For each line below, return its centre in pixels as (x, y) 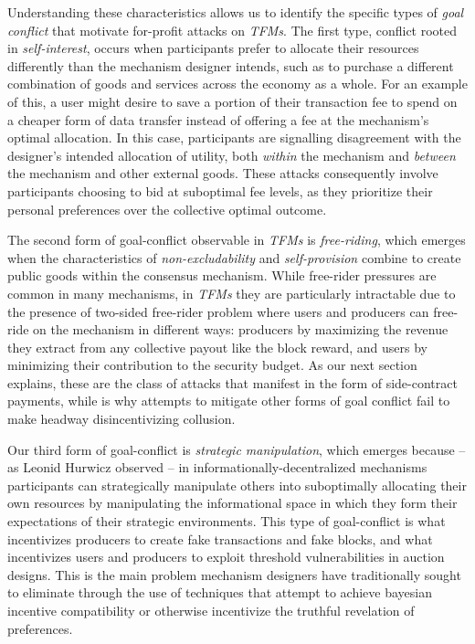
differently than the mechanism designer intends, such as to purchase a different (231, 65)
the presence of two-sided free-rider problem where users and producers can (218, 311)
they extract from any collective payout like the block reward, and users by (217, 347)
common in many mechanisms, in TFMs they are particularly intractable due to (232, 293)
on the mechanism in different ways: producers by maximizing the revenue (241, 329)
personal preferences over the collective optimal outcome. (167, 209)
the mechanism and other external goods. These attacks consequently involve (223, 173)
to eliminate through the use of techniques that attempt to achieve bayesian (220, 592)
